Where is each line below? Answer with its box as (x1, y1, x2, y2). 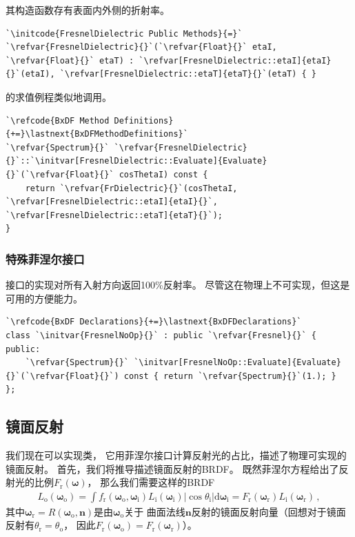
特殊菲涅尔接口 (6, 250, 85, 267)
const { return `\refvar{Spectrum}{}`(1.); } (123, 371, 336, 381)
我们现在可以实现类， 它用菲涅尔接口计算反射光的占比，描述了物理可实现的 (6, 448, 347, 462)
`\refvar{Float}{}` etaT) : (6, 55, 134, 66)
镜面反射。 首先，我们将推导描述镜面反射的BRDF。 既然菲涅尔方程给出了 (6, 461, 339, 476)
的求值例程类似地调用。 (6, 89, 112, 104)
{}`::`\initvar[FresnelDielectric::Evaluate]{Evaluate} (6, 156, 267, 166)
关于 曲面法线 (124, 504, 185, 518)
